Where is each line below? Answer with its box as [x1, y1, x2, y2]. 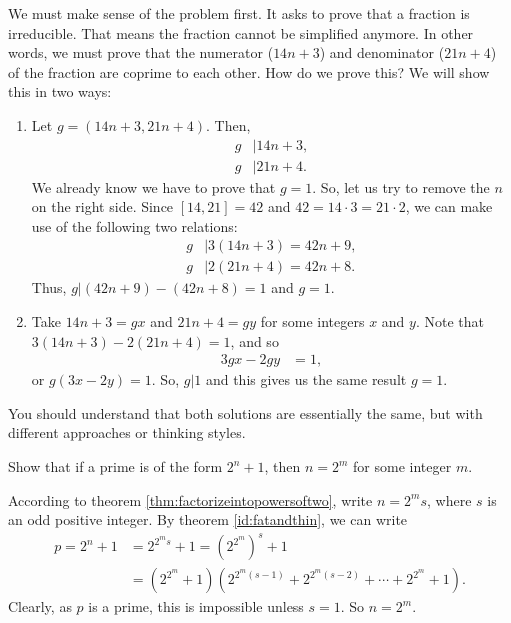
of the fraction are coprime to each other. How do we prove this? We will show [8, 61, 490, 82]
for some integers [260, 311, 365, 332]
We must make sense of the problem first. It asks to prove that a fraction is [8, 3, 470, 23]
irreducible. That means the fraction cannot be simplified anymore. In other [8, 22, 474, 43]
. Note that [415, 311, 485, 332]
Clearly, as [8, 596, 72, 617]
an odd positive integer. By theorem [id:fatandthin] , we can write [8, 509, 408, 530]
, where [426, 489, 472, 510]
